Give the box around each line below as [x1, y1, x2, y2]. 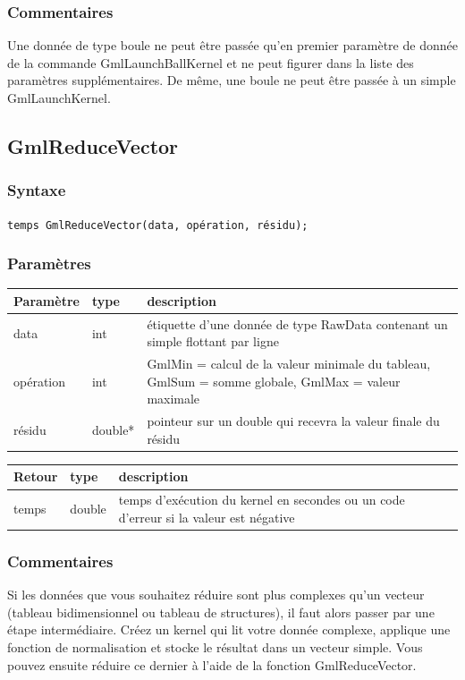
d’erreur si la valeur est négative [118, 507, 295, 526]
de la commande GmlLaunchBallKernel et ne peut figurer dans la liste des [7, 53, 414, 72]
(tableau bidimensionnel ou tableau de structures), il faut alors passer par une [7, 602, 435, 621]
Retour [13, 467, 58, 486]
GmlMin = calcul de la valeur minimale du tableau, [147, 354, 431, 373]
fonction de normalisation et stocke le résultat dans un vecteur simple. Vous [7, 638, 423, 656]
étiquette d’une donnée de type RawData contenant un [147, 314, 448, 333]
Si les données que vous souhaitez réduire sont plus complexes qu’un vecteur [7, 585, 425, 604]
